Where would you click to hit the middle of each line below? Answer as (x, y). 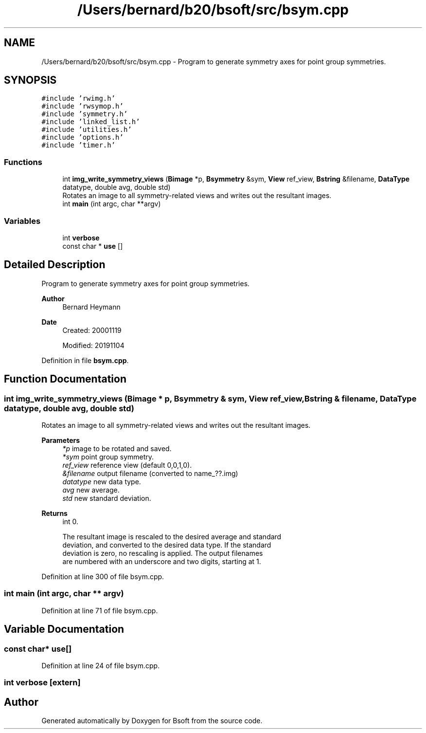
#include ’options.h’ (82, 137)
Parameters (61, 440)
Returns (54, 513)
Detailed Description (55, 265)
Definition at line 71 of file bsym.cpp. (100, 610)
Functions (23, 162)
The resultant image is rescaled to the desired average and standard (172, 537)
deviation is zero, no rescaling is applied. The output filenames (163, 553)
